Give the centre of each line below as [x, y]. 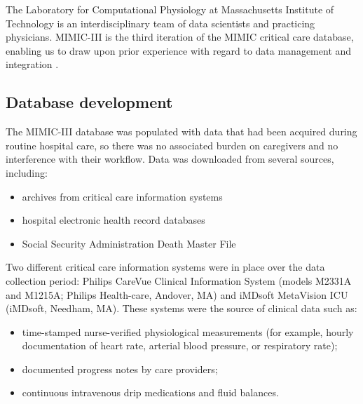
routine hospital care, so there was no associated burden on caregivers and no [172, 145]
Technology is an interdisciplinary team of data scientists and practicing [160, 23]
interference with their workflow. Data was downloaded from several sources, [170, 159]
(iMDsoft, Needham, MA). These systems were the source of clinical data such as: [181, 308]
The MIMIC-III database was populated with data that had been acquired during [181, 132]
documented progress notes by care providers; [120, 369]
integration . [32, 64]
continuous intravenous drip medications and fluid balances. [150, 392]
